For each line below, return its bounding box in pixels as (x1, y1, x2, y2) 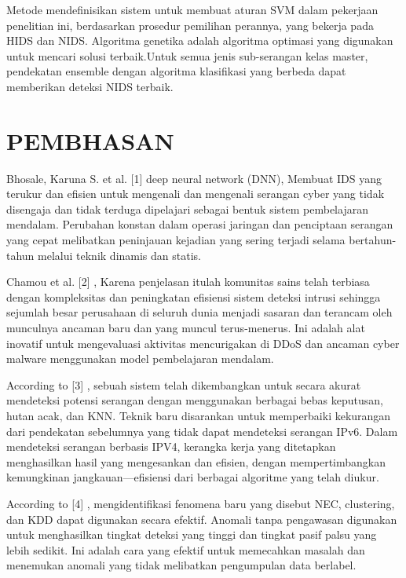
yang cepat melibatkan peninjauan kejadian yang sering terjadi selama (6, 232, 346, 248)
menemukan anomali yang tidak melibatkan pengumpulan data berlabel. (6, 557, 357, 573)
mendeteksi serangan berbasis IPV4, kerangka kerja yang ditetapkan (6, 438, 336, 455)
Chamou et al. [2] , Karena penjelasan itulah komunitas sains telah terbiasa (6, 273, 370, 290)
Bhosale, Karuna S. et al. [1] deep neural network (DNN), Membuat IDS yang (6, 170, 382, 186)
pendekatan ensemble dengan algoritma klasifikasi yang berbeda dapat (6, 63, 346, 79)
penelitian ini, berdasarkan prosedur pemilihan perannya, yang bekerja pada (6, 16, 374, 33)
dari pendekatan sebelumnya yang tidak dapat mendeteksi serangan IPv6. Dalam (6, 423, 398, 439)
